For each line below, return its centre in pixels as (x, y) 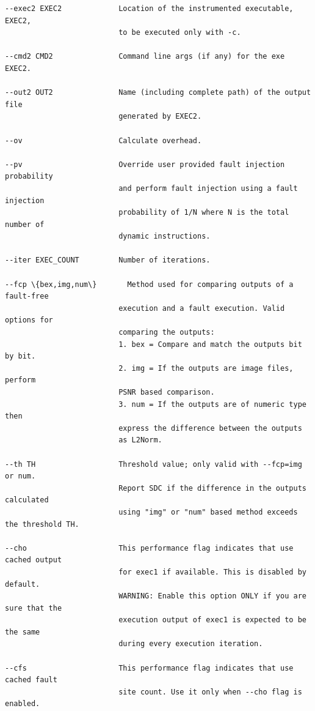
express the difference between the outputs (210, 428)
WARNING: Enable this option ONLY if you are (212, 596)
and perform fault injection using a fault (208, 188)
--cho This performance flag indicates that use (149, 548)
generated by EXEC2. (160, 117)
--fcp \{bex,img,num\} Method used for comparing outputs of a (149, 284)
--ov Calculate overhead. (103, 140)
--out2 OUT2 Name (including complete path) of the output (158, 93)
